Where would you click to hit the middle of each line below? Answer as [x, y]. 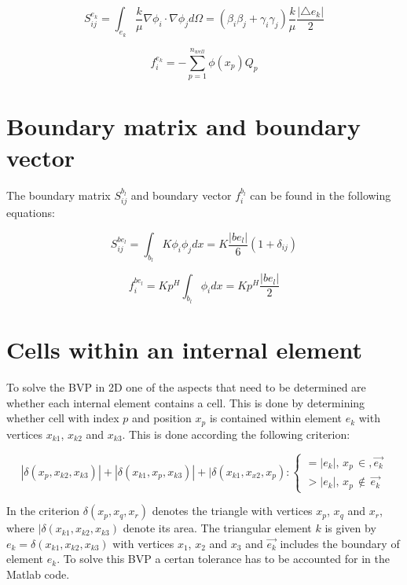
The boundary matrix [59, 195]
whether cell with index [63, 418]
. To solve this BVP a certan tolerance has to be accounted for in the [223, 559]
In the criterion [43, 511]
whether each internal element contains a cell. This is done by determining [186, 402]
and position [161, 418]
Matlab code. [38, 574]
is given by [350, 528]
